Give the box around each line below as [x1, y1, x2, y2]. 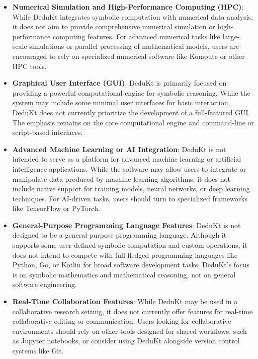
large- [222, 31, 240, 41]
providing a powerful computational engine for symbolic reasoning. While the [12, 87, 250, 98]
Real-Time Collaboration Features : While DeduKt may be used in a [12, 296, 238, 307]
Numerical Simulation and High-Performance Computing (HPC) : [12, 2, 244, 12]
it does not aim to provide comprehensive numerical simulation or [12, 21, 215, 32]
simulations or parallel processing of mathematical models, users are [29, 41, 239, 51]
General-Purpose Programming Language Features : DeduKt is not [12, 220, 241, 230]
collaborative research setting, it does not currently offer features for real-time [12, 306, 253, 316]
